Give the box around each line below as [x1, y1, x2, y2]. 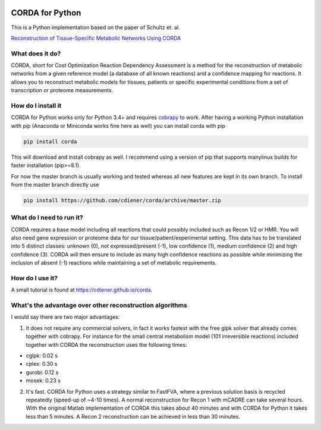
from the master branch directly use [11, 181, 99, 188]
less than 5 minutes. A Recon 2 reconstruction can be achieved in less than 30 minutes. [26, 413, 241, 420]
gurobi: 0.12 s [26, 369, 59, 376]
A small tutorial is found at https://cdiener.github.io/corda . [11, 286, 153, 294]
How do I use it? [11, 274, 58, 282]
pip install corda [23, 138, 77, 145]
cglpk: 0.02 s [26, 352, 58, 359]
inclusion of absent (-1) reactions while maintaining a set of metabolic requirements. [11, 259, 217, 266]
